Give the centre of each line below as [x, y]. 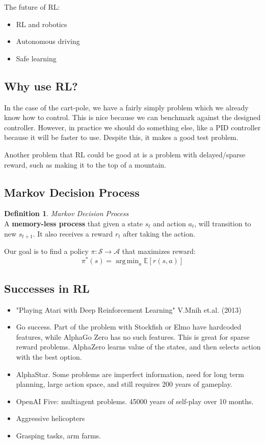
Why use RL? [41, 86]
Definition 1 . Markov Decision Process [67, 213]
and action [169, 223]
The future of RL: [32, 7]
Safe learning [36, 58]
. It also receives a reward [73, 233]
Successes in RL [47, 288]
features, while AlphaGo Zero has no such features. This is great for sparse [133, 336]
